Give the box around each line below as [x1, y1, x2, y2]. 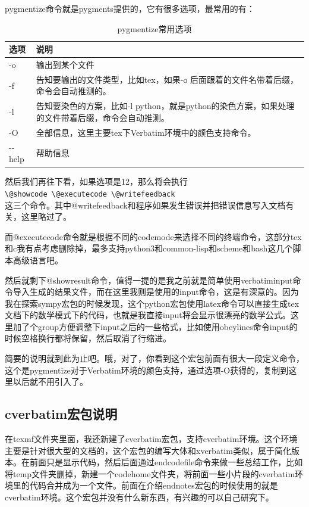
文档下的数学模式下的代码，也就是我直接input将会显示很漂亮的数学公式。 [5, 309, 291, 321]
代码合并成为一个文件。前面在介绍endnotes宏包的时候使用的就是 [29, 479, 278, 492]
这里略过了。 [21, 210, 71, 223]
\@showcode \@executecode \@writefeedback [5, 189, 175, 198]
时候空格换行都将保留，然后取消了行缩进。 [5, 332, 171, 344]
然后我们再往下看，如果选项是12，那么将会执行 [5, 175, 188, 188]
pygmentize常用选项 [117, 22, 192, 35]
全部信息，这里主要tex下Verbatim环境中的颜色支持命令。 [36, 126, 256, 138]
